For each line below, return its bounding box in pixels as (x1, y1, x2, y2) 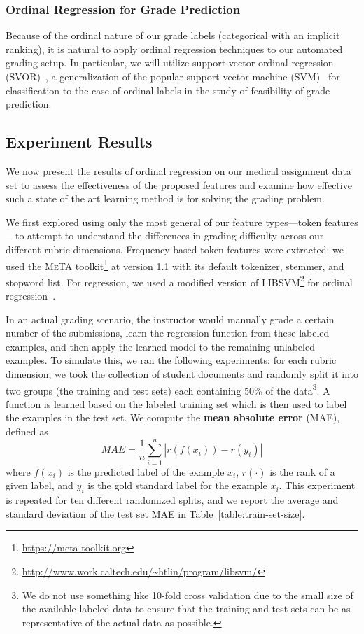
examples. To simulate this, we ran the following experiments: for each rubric (6, 353, 337, 367)
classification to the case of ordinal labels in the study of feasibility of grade (6, 83, 330, 97)
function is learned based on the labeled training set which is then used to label (6, 396, 347, 411)
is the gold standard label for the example (87, 478, 267, 493)
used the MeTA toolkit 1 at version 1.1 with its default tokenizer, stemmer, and (6, 256, 344, 273)
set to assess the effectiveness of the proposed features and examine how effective (6, 177, 352, 192)
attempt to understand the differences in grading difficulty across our (27, 228, 324, 243)
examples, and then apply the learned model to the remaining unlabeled (6, 339, 315, 353)
